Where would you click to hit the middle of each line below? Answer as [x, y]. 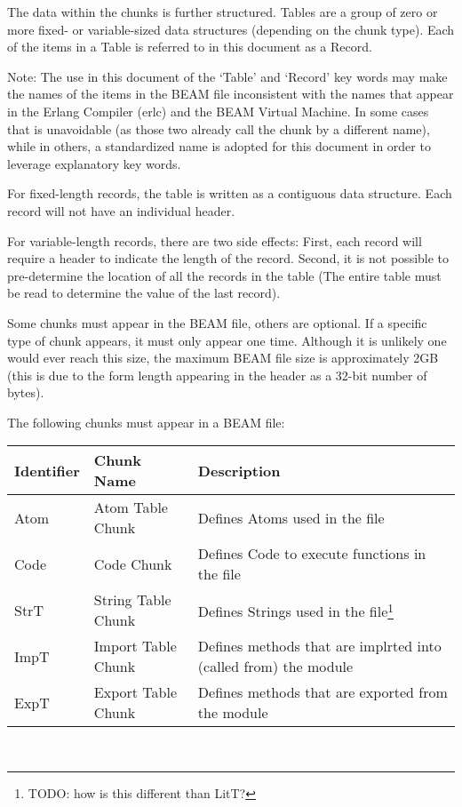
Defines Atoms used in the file [291, 517]
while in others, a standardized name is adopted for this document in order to [219, 146]
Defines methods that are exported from [323, 692]
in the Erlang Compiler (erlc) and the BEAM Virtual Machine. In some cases [218, 111]
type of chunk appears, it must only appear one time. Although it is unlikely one [227, 340]
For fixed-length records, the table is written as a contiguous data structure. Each [230, 193]
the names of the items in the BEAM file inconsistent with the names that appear [231, 94]
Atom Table [131, 507]
